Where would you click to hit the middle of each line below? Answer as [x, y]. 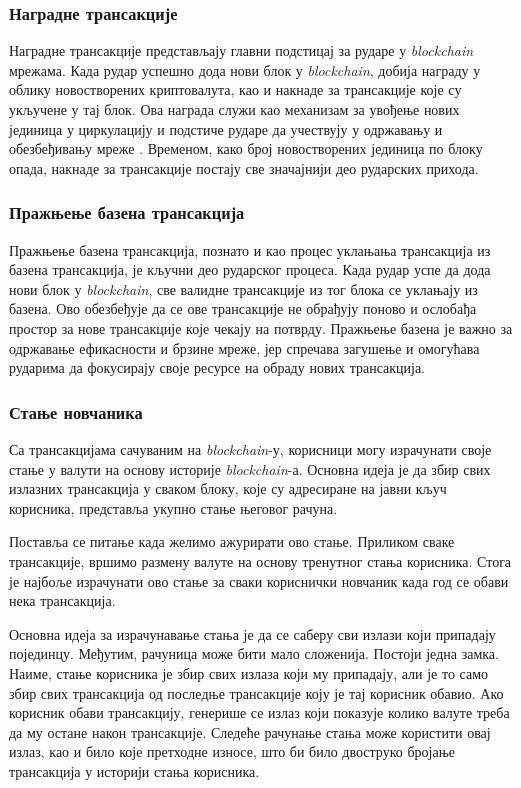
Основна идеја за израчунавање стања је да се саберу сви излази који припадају [252, 633]
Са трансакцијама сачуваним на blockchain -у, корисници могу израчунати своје [250, 448]
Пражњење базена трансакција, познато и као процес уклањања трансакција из [250, 249]
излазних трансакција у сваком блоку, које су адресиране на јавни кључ [228, 488]
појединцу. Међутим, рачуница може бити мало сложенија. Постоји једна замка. [254, 653]
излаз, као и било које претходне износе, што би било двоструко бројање [232, 751]
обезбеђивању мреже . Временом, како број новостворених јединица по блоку [246, 148]
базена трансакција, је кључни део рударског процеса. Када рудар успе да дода [250, 269]
